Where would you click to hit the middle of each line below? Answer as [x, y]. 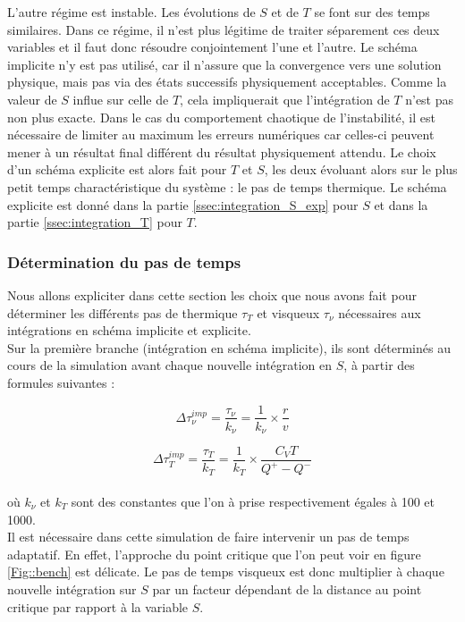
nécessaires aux [380, 312]
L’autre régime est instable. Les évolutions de [131, 12]
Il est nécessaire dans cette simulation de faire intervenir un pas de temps [208, 537]
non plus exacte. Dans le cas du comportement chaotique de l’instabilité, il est [221, 117]
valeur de [32, 99]
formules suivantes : [61, 382]
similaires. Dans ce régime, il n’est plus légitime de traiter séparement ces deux [224, 29]
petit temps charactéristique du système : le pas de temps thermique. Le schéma [227, 186]
